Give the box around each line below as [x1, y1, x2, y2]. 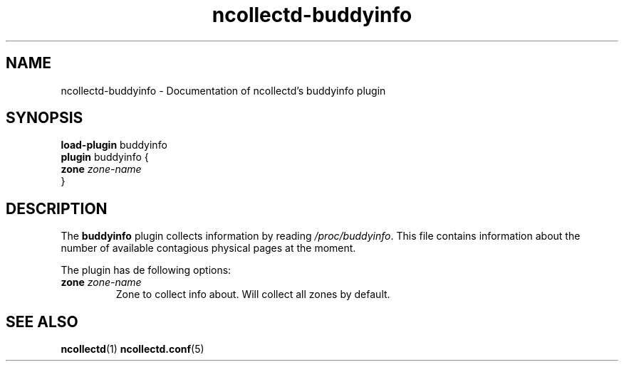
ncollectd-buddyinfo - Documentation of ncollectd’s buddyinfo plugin [61, 84, 386, 97]
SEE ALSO [6, 312, 78, 331]
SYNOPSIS [6, 109, 83, 127]
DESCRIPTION [6, 199, 108, 218]
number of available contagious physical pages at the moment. [61, 242, 356, 255]
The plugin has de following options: [61, 264, 232, 277]
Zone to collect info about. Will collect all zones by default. [115, 288, 390, 301]
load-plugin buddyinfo [61, 139, 167, 151]
